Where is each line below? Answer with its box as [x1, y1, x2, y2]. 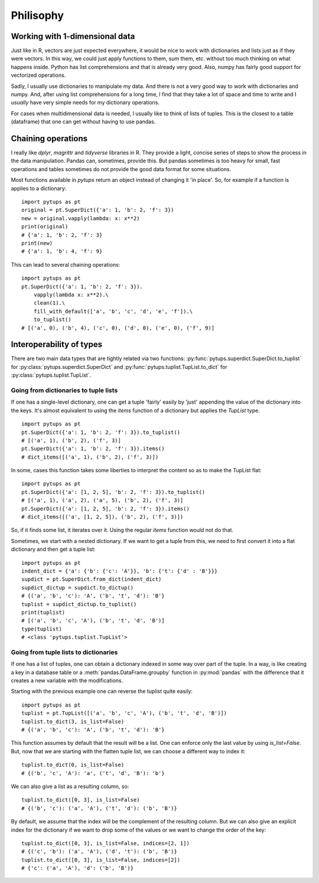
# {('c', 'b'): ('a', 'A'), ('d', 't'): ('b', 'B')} [21, 848, 177, 855]
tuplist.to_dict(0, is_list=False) [21, 761, 125, 768]
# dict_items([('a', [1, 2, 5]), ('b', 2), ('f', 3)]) [21, 514, 184, 521]
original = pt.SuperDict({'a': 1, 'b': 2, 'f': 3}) [21, 207, 174, 214]
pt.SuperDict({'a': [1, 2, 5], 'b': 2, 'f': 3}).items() [21, 505, 190, 512]
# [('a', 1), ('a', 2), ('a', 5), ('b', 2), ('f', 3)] [21, 497, 184, 504]
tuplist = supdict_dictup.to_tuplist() [21, 601, 137, 607]
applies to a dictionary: [11, 185, 67, 192]
